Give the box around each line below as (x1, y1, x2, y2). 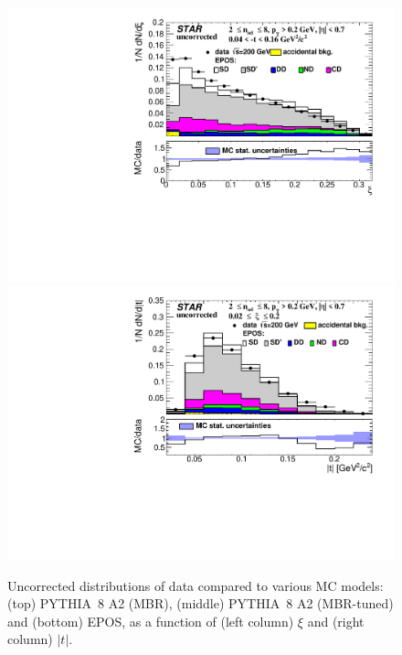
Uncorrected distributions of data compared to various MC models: (7, 575, 384, 595)
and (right (307, 611, 365, 630)
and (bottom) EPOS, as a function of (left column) (7, 611, 294, 630)
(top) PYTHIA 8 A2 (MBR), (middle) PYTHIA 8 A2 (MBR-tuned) (7, 594, 394, 613)
